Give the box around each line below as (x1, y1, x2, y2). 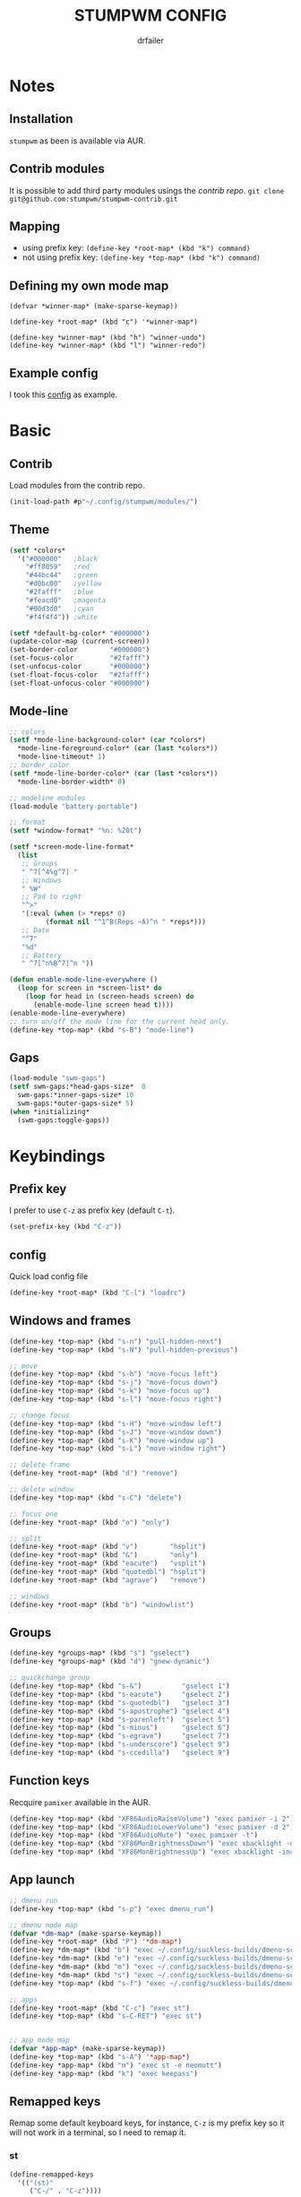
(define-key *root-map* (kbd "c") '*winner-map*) (9, 317, 199, 327)
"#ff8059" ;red (25, 562, 90, 572)
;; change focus (9, 1411, 70, 1420)
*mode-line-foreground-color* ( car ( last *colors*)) (17, 744, 219, 753)
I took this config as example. (9, 389, 118, 400)
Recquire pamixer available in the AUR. (9, 1796, 150, 1807)
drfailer (137, 35, 164, 46)
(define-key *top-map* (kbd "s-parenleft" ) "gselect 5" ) (9, 1715, 230, 1724)
